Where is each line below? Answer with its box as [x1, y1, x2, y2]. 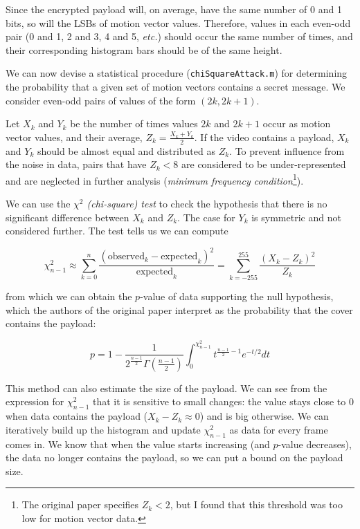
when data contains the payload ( [6, 409, 148, 423]
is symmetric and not [251, 210, 341, 224]
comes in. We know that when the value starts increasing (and [6, 436, 270, 451]
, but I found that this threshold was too [170, 497, 343, 512]
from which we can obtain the [6, 289, 132, 304]
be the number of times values [70, 116, 198, 131]
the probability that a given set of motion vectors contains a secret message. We [6, 80, 345, 94]
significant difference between [6, 210, 129, 224]
